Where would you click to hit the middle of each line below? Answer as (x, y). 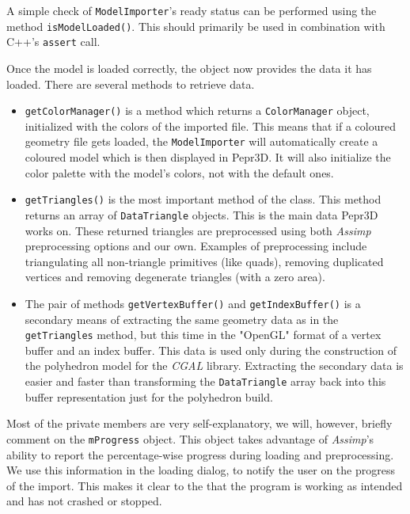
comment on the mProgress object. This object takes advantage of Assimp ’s (190, 438)
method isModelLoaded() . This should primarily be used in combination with (196, 26)
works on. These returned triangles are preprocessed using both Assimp (198, 230)
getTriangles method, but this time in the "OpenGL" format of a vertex (203, 335)
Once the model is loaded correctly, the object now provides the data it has (189, 68)
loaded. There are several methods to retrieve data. (131, 84)
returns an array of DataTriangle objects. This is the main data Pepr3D (201, 214)
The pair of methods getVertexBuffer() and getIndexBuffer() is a (193, 303)
